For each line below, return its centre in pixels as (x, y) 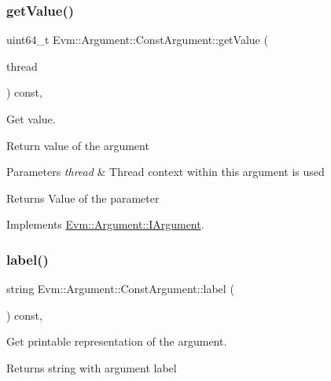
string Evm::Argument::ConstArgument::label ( (120, 289)
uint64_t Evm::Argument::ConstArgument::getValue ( (137, 40)
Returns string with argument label (92, 367)
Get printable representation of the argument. (117, 341)
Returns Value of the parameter (83, 198)
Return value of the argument (78, 145)
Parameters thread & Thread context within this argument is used (165, 172)
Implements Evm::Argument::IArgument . (105, 224)
